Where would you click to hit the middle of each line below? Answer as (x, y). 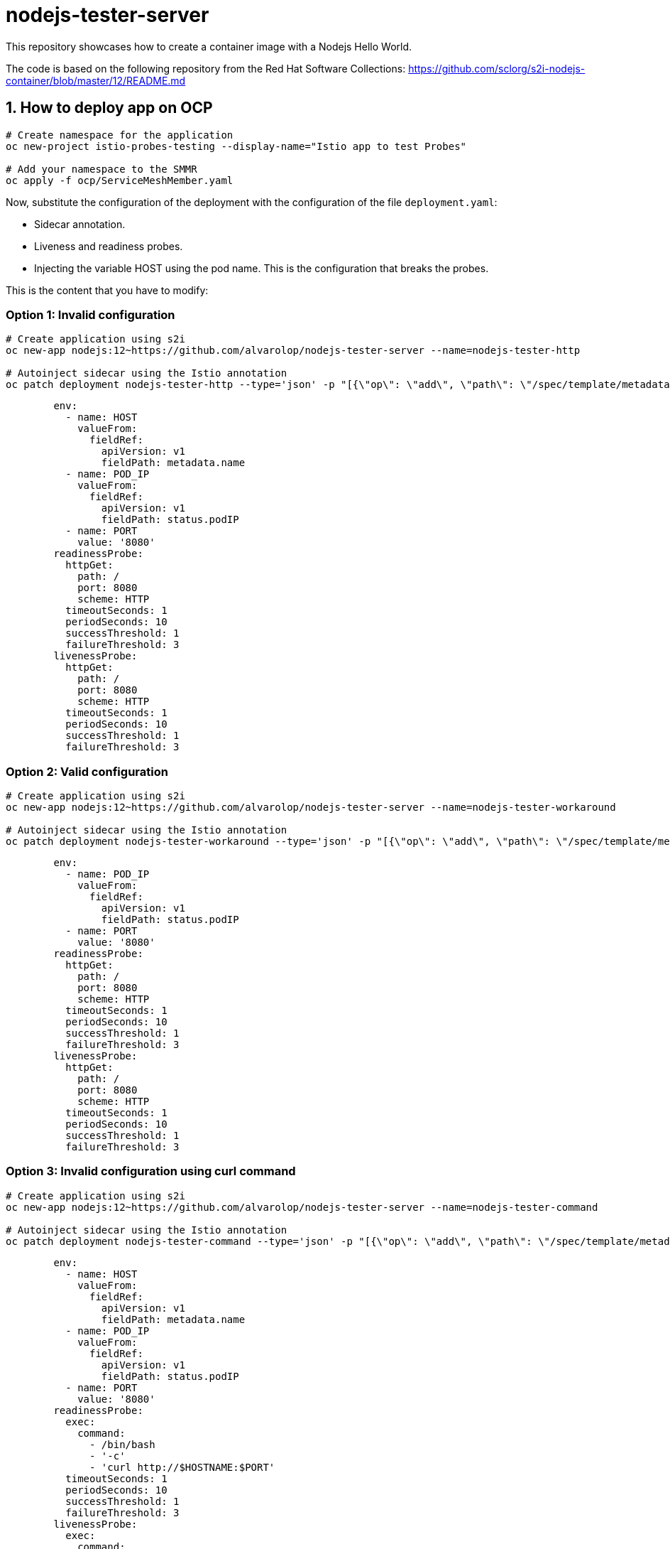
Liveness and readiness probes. (109, 246)
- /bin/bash (122, 1444)
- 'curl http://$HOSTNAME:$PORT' (182, 1467)
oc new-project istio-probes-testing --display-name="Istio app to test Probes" (236, 146)
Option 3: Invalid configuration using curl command (151, 1171)
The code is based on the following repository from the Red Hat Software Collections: (206, 68)
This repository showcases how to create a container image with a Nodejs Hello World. (209, 46)
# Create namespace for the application (120, 135)
